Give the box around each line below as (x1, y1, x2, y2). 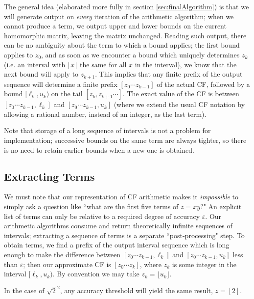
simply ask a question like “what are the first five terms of (4, 201, 179, 211)
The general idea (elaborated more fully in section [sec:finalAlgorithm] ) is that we (4, 1, 249, 11)
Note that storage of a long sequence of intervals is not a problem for (4, 125, 211, 136)
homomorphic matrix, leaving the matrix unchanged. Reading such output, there (4, 30, 247, 40)
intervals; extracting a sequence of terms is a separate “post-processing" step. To (4, 230, 245, 240)
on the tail (51, 88, 83, 99)
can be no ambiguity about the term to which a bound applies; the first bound (4, 40, 240, 50)
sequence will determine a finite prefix (4, 79, 117, 89)
